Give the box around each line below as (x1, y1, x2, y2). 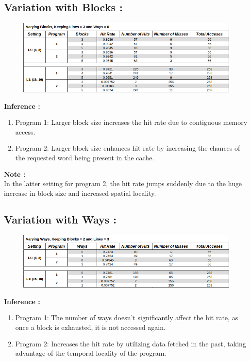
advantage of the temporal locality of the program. (15, 348, 167, 358)
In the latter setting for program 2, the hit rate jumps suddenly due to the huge (4, 178, 242, 189)
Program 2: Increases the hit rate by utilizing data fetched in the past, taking (15, 338, 246, 348)
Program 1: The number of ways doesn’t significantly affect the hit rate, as (15, 312, 238, 323)
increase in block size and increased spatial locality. (4, 188, 156, 198)
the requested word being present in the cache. (15, 153, 154, 163)
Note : (4, 169, 26, 179)
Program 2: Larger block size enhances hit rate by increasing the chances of (15, 143, 240, 153)
